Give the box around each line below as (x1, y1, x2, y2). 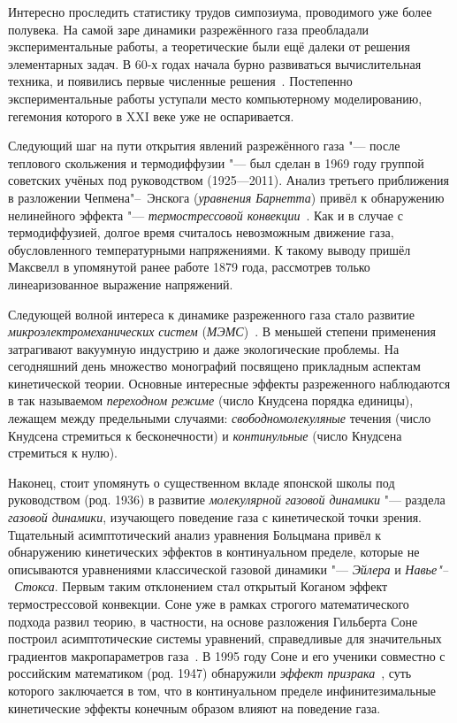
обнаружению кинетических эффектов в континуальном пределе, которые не (8, 542, 420, 561)
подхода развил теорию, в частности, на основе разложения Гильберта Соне (8, 611, 418, 630)
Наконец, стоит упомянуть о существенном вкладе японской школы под (8, 473, 395, 491)
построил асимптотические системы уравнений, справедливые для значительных (8, 629, 442, 648)
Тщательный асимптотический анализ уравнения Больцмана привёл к (8, 525, 381, 543)
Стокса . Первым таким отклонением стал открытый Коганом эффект (14, 577, 388, 596)
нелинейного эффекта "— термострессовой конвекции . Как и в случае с (8, 205, 403, 224)
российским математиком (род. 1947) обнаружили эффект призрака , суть (8, 664, 412, 682)
